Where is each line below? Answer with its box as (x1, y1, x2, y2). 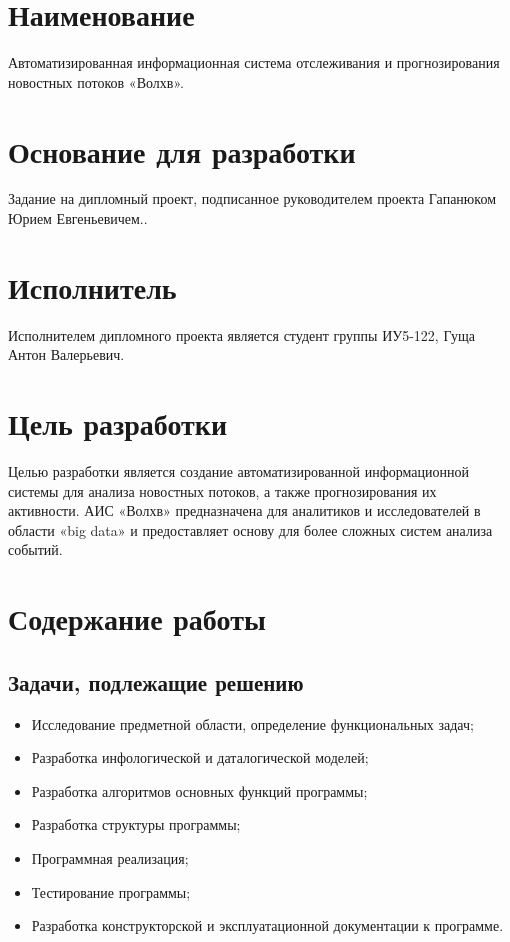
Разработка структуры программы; (31, 814, 241, 835)
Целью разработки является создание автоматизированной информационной (8, 461, 470, 482)
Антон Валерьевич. (8, 344, 125, 365)
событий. (8, 539, 63, 560)
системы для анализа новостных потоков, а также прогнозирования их (8, 480, 437, 501)
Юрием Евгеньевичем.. (8, 208, 148, 229)
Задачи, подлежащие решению (8, 666, 304, 697)
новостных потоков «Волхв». (8, 71, 184, 92)
